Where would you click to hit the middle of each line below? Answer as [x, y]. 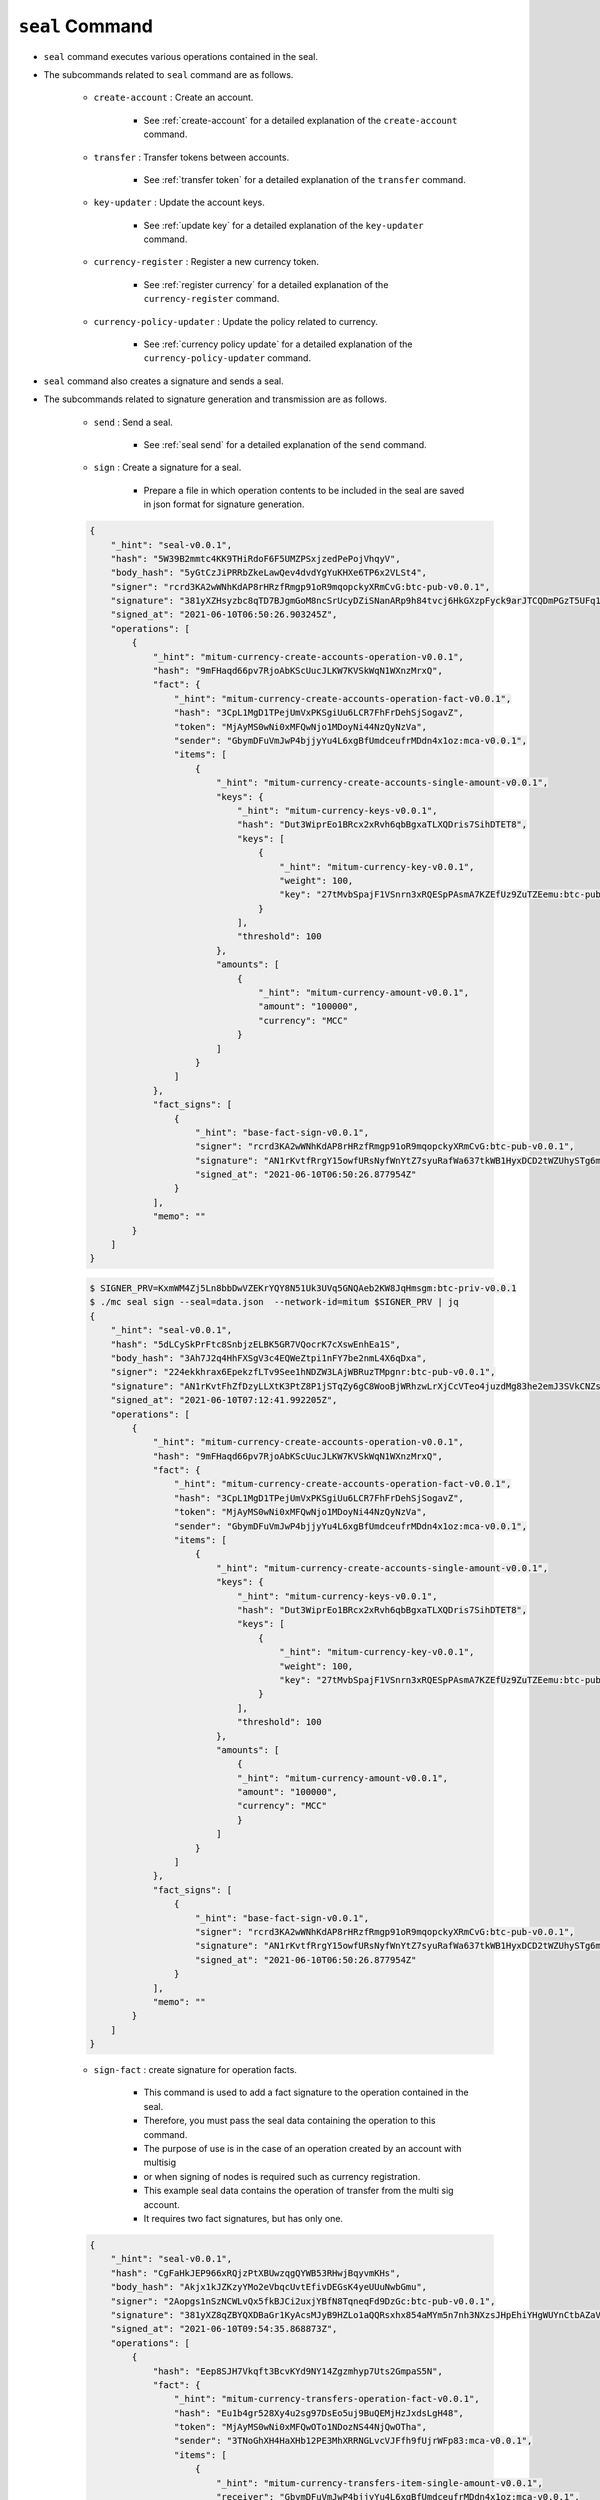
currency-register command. [211, 299]
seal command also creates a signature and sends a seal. [163, 381]
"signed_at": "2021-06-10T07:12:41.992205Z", [224, 1400]
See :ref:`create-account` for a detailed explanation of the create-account [300, 120]
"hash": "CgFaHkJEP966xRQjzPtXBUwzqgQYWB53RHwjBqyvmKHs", [255, 2273]
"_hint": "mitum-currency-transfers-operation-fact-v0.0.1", [326, 2399]
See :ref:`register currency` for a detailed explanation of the [266, 284]
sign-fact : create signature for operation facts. [195, 2070]
